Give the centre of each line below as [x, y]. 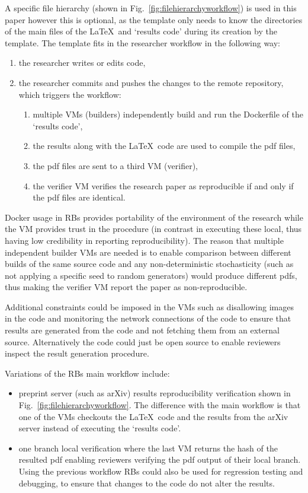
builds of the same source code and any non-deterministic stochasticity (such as [149, 264]
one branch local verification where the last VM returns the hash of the [148, 448]
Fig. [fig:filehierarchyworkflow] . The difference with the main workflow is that [160, 405]
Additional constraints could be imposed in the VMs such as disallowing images [149, 306]
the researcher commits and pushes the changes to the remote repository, [151, 82]
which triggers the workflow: [70, 94]
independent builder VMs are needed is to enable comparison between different [148, 252]
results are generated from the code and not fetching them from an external [142, 330]
